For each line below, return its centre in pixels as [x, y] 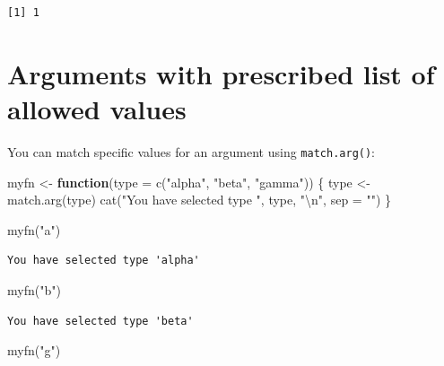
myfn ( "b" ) [34, 289]
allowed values [97, 108]
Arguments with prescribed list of [221, 73]
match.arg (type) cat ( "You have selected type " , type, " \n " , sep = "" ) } [199, 200]
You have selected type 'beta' [100, 321]
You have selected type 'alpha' [104, 261]
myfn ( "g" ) [34, 350]
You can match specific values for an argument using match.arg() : [192, 151]
